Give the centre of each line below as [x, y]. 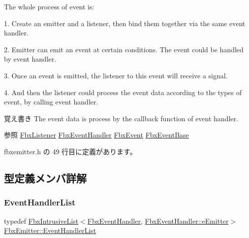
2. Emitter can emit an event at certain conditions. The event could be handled [124, 49]
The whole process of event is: [49, 6]
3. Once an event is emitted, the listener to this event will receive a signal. [116, 75]
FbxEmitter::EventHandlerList [50, 230]
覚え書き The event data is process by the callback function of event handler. [121, 118]
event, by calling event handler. [51, 102]
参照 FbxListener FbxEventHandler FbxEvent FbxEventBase [96, 135]
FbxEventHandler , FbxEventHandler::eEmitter [158, 221]
